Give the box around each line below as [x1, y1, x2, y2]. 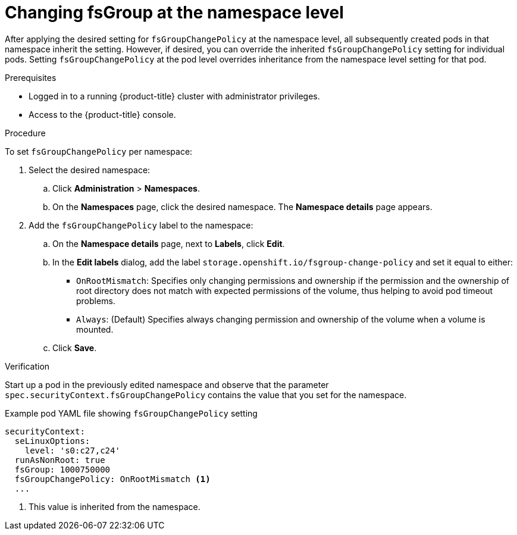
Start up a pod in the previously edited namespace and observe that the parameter [5, 379, 329, 390]
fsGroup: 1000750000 [14, 464, 111, 474]
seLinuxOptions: [14, 436, 90, 446]
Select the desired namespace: [29, 164, 151, 175]
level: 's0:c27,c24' [24, 445, 120, 455]
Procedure [5, 127, 46, 138]
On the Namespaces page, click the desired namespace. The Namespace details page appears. [52, 201, 433, 212]
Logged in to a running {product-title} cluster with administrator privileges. [29, 90, 320, 101]
